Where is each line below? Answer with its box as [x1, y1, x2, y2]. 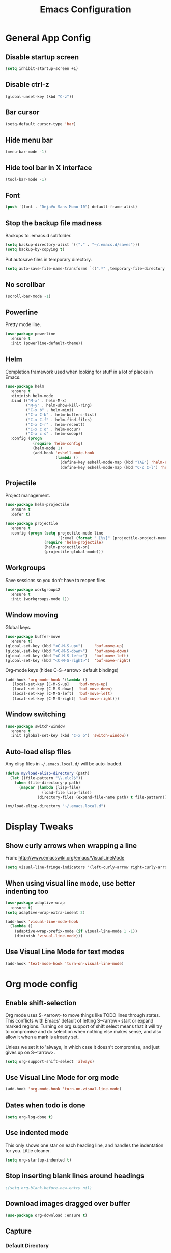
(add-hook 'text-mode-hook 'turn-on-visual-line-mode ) [5, 961, 124, 966]
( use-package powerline [5, 331, 56, 337]
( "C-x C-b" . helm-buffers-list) [25, 412, 97, 417]
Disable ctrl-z [5, 80, 49, 89]
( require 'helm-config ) [32, 441, 83, 446]
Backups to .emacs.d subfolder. [5, 233, 72, 239]
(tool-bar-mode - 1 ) [5, 177, 47, 182]
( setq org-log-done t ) [5, 1115, 53, 1120]
